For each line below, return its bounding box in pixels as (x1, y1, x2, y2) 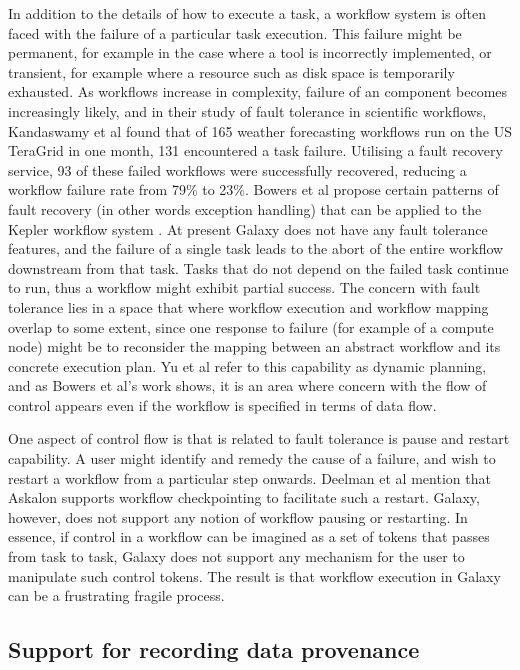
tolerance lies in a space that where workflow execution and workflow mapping (8, 296, 489, 317)
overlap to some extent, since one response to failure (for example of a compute (8, 316, 494, 337)
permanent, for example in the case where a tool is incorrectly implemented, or (8, 42, 492, 63)
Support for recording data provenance (8, 634, 420, 665)
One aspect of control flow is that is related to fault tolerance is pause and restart (8, 428, 510, 449)
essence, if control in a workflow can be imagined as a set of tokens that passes (8, 526, 490, 547)
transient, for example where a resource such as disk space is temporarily (8, 61, 455, 82)
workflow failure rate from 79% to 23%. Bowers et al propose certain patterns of (8, 179, 499, 200)
